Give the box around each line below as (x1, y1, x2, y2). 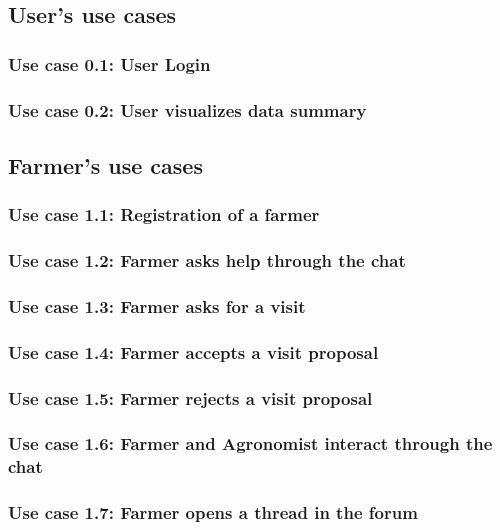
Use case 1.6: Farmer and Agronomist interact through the (8, 431, 493, 456)
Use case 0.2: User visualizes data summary (8, 97, 367, 122)
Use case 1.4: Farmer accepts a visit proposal (8, 339, 379, 364)
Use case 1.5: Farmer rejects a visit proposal (8, 385, 373, 410)
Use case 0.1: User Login (8, 51, 211, 76)
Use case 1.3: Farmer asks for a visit (8, 293, 306, 318)
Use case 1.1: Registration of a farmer (8, 202, 320, 227)
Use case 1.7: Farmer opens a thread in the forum (8, 500, 418, 525)
